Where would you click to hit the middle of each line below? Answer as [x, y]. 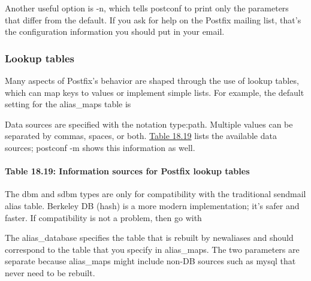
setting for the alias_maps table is [68, 104]
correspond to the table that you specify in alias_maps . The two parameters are [152, 249]
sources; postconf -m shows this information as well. [100, 147]
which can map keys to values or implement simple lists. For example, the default [155, 92]
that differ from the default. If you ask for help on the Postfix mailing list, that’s [153, 19]
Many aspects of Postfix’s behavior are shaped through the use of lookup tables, [152, 80]
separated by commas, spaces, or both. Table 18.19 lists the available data [141, 136]
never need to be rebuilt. [50, 272]
